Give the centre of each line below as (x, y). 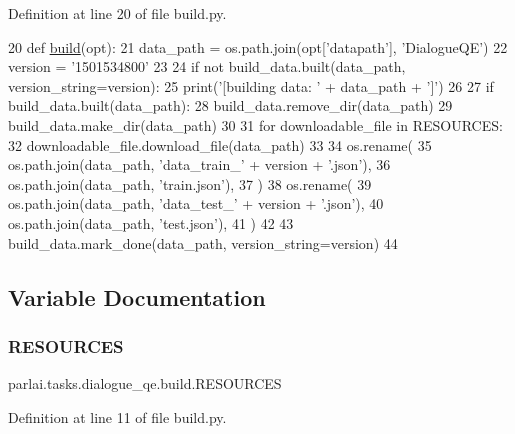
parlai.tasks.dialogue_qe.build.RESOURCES (145, 383)
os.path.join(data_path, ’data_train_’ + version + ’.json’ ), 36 (199, 164)
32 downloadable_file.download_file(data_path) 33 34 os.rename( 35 (220, 144)
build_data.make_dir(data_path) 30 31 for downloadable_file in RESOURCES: (255, 124)
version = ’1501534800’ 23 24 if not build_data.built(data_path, (207, 66)
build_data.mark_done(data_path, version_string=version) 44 (203, 242)
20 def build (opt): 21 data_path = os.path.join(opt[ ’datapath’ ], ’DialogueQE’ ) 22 (258, 46)
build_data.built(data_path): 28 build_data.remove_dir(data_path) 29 (230, 105)
